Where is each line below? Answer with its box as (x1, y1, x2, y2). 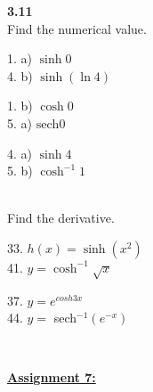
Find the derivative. (7, 208, 115, 227)
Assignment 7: (7, 368, 96, 387)
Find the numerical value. (7, 19, 147, 37)
